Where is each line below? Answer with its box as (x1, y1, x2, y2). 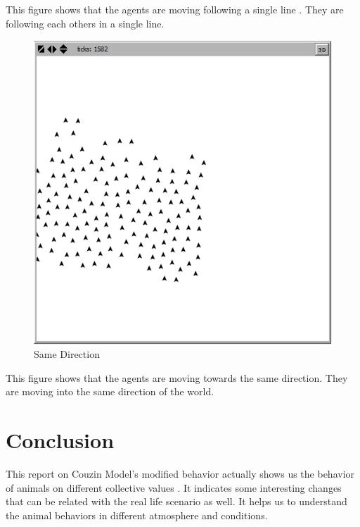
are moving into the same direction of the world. (6, 384, 214, 399)
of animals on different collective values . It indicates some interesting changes (6, 480, 342, 495)
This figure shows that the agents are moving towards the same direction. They (6, 370, 348, 385)
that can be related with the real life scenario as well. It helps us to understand (6, 494, 347, 509)
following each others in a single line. (6, 15, 165, 30)
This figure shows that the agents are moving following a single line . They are (6, 2, 344, 16)
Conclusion (6, 426, 115, 454)
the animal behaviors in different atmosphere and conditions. (6, 507, 268, 522)
